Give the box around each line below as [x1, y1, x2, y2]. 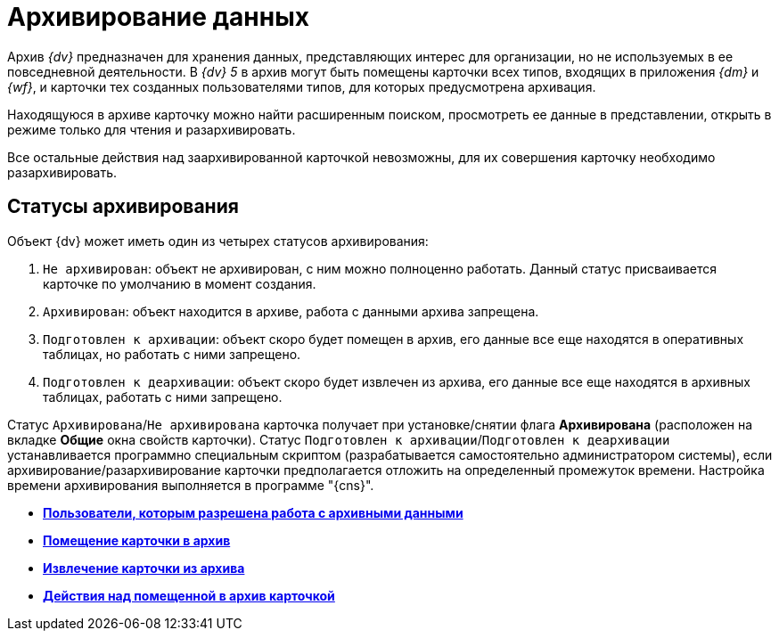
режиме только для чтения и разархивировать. [7, 121, 296, 137]
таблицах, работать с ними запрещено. [43, 389, 283, 405]
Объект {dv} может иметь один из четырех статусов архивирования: [7, 233, 429, 249]
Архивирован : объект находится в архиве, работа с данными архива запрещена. [43, 303, 539, 319]
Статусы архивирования [7, 195, 239, 218]
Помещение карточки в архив [43, 532, 231, 548]
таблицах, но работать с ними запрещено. [43, 346, 301, 362]
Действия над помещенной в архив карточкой [43, 587, 335, 603]
